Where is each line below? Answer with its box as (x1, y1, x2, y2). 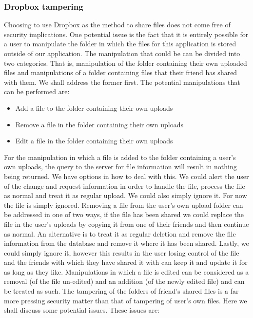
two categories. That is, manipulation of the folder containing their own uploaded (4, 58, 247, 68)
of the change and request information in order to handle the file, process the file (4, 180, 245, 191)
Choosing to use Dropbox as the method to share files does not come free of (4, 20, 231, 30)
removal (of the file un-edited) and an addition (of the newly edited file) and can (4, 276, 245, 286)
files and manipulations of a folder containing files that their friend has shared (4, 67, 237, 78)
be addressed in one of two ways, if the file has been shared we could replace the (4, 209, 244, 219)
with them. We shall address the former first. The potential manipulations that (4, 77, 240, 87)
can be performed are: (4, 86, 70, 97)
